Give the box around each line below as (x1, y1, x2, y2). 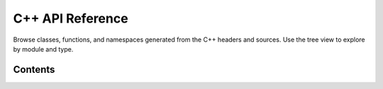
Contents (13, 64, 55, 76)
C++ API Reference (13, 11, 128, 26)
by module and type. (13, 44, 74, 53)
